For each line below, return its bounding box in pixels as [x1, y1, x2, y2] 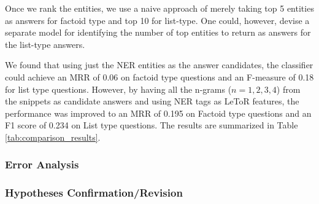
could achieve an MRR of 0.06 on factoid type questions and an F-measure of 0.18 [5, 70, 314, 83]
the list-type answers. [5, 37, 85, 50]
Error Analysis [5, 157, 79, 172]
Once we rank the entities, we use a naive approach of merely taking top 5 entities [5, 2, 314, 14]
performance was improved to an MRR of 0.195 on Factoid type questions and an [5, 106, 312, 119]
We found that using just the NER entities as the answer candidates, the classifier [5, 58, 313, 71]
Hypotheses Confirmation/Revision [5, 185, 183, 200]
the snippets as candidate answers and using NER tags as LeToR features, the [5, 95, 299, 108]
